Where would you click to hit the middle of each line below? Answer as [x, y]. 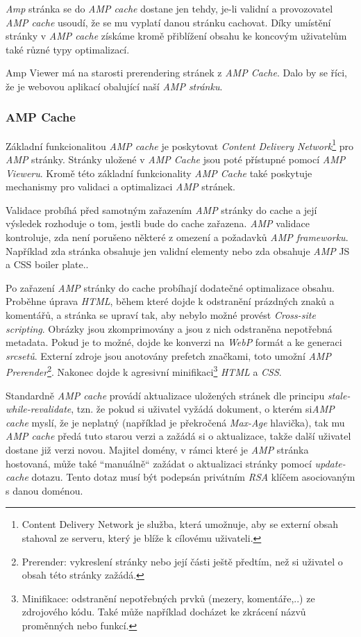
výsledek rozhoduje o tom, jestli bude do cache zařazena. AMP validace [158, 223]
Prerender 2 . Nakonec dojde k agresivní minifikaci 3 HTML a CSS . [144, 371]
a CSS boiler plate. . [47, 264]
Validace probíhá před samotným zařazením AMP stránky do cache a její [161, 209]
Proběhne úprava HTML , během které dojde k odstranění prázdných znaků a [170, 301]
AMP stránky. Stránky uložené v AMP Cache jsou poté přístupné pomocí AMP [176, 159]
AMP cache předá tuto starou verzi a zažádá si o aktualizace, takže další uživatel [178, 436]
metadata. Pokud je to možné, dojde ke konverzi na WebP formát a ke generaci [174, 342]
